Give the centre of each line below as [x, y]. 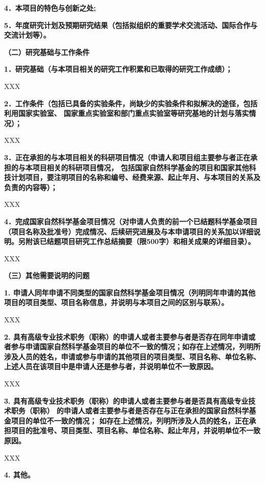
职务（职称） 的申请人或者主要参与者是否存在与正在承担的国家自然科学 [130, 411]
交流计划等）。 [27, 35]
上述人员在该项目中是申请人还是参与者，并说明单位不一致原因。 [111, 366]
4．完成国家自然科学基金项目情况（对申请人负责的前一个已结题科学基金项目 [131, 221]
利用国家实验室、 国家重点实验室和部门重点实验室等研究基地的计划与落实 [127, 113]
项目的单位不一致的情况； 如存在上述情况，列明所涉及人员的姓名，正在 [130, 420]
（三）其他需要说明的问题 [47, 275]
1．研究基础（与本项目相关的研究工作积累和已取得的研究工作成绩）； [119, 69]
